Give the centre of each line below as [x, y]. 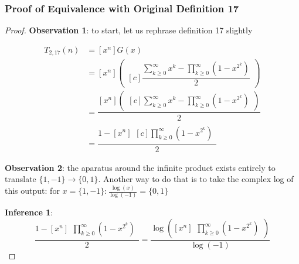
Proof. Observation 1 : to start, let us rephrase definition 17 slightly [129, 30]
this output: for [32, 191]
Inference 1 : [29, 212]
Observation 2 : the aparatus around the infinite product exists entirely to [140, 167]
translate [21, 179]
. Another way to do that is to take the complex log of [196, 179]
